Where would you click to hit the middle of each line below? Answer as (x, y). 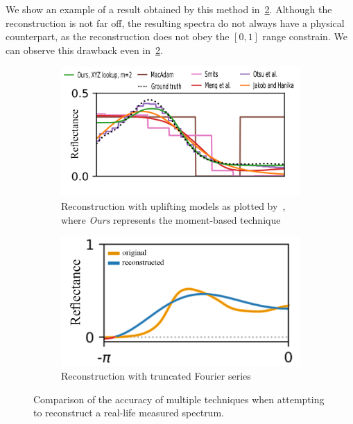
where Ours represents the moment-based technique (171, 219)
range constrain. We (305, 36)
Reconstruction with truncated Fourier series (156, 376)
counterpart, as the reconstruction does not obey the (118, 36)
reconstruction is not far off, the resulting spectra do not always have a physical (175, 23)
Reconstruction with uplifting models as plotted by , (173, 206)
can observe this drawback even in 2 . (84, 50)
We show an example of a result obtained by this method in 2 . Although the (169, 9)
